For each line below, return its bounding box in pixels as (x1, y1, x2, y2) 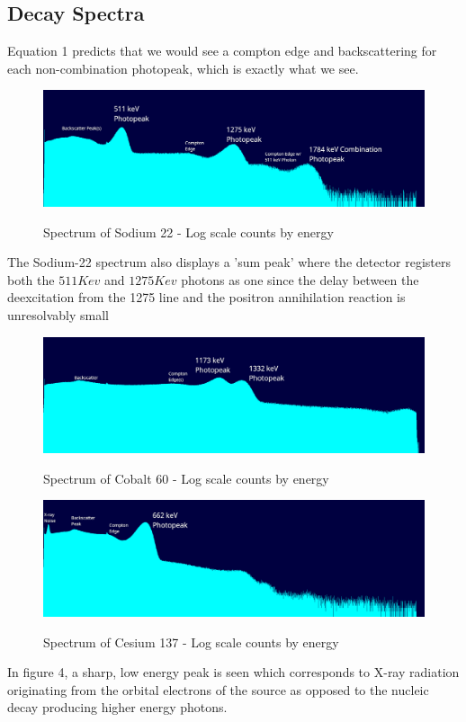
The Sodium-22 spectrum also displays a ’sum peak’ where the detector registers (7, 253, 452, 272)
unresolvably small (7, 305, 109, 324)
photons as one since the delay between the (181, 270, 419, 289)
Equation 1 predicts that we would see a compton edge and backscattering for (7, 41, 437, 60)
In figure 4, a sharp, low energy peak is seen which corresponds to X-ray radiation (7, 663, 460, 682)
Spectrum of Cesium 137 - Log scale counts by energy (43, 632, 339, 651)
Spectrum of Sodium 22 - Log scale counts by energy (43, 222, 334, 241)
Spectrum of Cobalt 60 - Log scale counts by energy (43, 468, 329, 487)
